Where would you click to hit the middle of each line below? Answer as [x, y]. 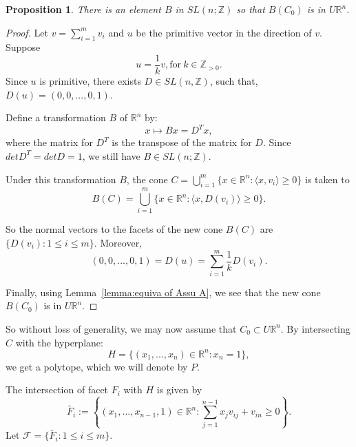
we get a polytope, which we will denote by [97, 366]
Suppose [23, 47]
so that [251, 9]
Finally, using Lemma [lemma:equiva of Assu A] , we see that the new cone [163, 292]
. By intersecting [315, 328]
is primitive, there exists [90, 81]
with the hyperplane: [59, 342]
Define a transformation [56, 117]
